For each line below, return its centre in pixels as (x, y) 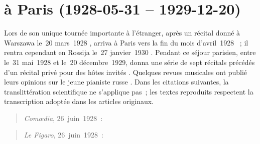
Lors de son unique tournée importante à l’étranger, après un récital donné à (122, 33)
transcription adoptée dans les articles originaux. (79, 101)
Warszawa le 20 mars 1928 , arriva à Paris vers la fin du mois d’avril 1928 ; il (126, 42)
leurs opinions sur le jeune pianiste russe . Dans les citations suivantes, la (116, 82)
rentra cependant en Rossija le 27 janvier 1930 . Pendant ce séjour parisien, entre (130, 52)
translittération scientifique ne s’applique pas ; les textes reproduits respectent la (129, 91)
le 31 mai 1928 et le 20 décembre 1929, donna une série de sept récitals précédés (129, 62)
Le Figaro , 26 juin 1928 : (63, 135)
